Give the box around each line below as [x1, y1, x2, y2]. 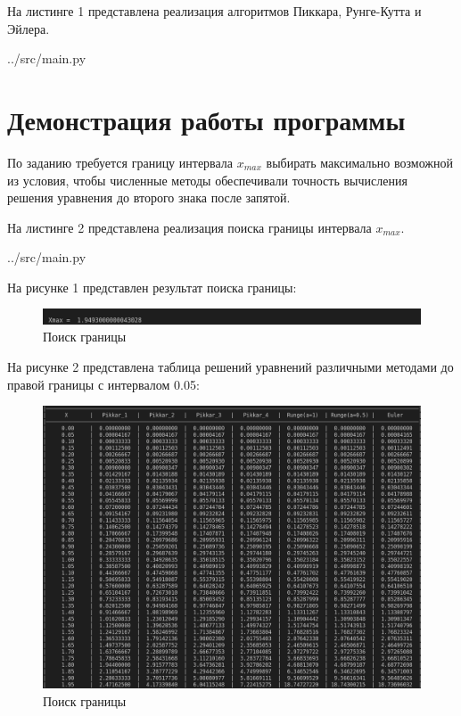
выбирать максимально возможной [266, 152, 454, 171]
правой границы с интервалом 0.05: [7, 374, 200, 393]
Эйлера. [7, 19, 50, 37]
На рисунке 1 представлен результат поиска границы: [7, 277, 297, 296]
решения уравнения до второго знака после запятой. [7, 188, 291, 207]
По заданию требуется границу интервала [7, 152, 234, 171]
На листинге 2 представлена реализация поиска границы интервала [7, 218, 372, 236]
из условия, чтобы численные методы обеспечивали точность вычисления [7, 170, 407, 189]
